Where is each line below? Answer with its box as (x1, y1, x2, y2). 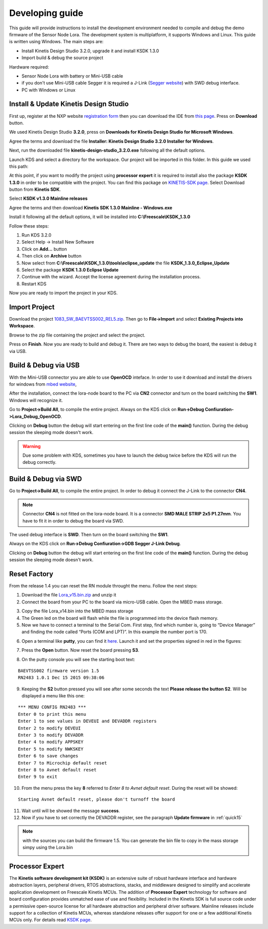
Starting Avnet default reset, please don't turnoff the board (18, 797, 175, 802)
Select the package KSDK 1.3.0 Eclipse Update (21, 267, 119, 273)
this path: (9, 163, 29, 169)
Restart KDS (21, 281, 47, 287)
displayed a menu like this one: (21, 693, 85, 699)
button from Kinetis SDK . (9, 186, 61, 192)
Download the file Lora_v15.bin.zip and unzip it (21, 592, 117, 598)
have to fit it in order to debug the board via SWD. (22, 517, 124, 524)
